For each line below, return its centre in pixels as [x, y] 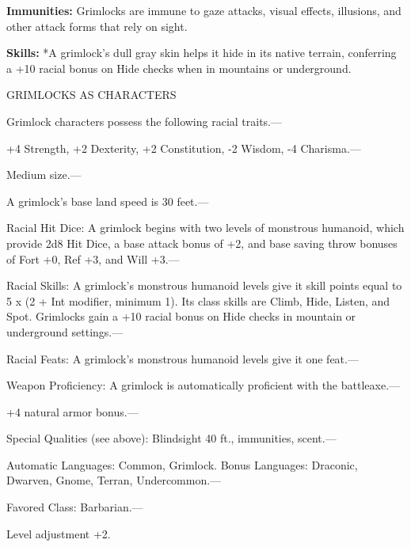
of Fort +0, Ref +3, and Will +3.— [93, 258]
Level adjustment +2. [59, 533]
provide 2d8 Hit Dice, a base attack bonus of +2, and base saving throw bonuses [202, 243]
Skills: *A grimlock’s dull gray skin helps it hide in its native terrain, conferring [202, 53]
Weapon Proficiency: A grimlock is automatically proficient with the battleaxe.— [204, 385]
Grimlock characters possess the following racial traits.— [145, 121]
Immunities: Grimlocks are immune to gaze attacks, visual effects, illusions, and [204, 10]
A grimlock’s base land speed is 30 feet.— [108, 201]
